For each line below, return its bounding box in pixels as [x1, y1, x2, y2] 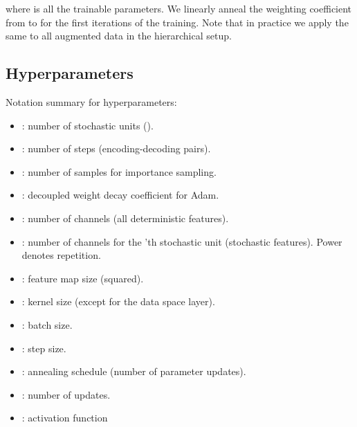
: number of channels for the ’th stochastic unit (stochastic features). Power [21, 234, 342, 248]
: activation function [21, 410, 108, 425]
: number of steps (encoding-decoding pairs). [21, 141, 211, 156]
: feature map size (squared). [21, 271, 144, 285]
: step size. [21, 340, 66, 355]
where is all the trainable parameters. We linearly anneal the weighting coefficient [6, 1, 352, 15]
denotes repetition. [21, 248, 101, 262]
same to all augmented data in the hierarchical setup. [6, 28, 232, 43]
